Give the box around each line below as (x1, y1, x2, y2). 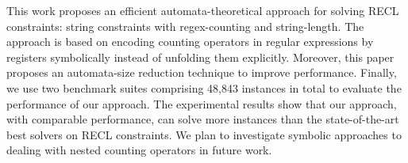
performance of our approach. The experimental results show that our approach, (6, 95, 397, 112)
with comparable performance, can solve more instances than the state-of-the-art (6, 111, 399, 127)
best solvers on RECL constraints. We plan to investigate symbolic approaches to (6, 126, 402, 142)
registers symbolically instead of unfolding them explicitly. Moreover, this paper (6, 48, 395, 65)
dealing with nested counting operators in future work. (6, 142, 272, 158)
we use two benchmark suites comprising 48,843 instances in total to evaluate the (6, 79, 402, 96)
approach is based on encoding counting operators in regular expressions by (6, 33, 374, 50)
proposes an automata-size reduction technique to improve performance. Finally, (6, 64, 397, 81)
